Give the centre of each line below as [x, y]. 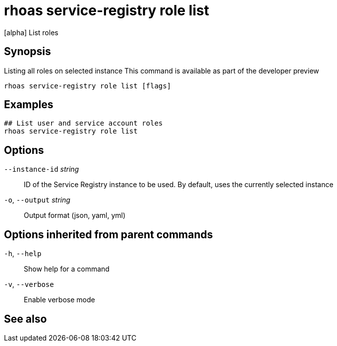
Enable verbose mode [59, 300]
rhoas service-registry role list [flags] [88, 86]
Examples [29, 105]
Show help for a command [67, 269]
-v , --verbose [29, 284]
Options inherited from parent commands [109, 234]
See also [26, 319]
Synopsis [28, 52]
